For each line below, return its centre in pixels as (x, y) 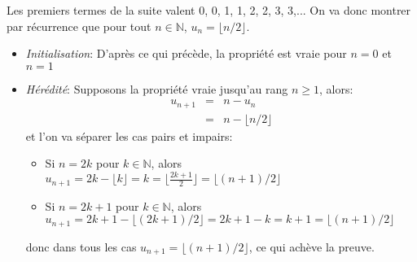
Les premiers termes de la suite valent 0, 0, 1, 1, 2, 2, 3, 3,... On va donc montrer (209, 10)
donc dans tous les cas (81, 246)
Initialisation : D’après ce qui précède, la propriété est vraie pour (186, 53)
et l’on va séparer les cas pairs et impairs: (129, 135)
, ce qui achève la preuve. (312, 246)
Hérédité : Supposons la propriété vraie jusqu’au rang (157, 88)
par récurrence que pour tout (79, 26)
